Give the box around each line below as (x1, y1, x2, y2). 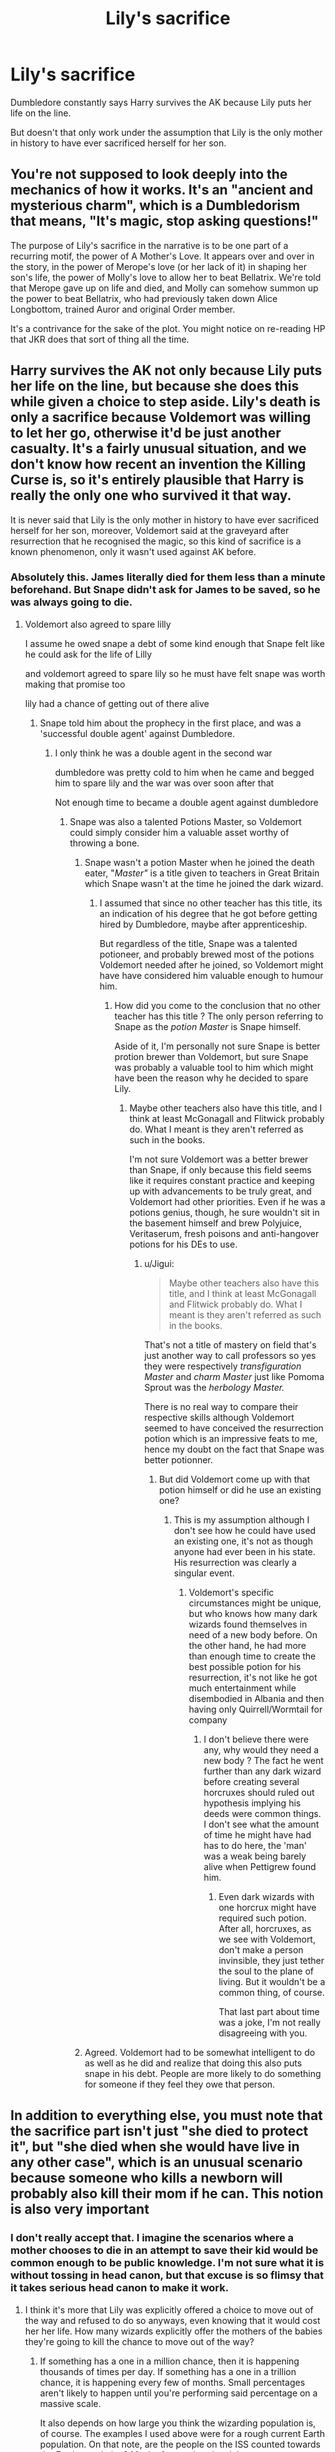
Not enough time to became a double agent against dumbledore (54, 796, 319, 808)
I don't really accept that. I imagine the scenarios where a (10, 2231, 295, 2245)
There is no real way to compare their (144, 1400, 299, 1412)
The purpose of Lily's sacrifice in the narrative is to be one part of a (10, 239, 289, 251)
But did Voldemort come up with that (158, 1473, 311, 1485)
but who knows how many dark (188, 1607, 318, 1619)
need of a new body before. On (188, 1628, 318, 1641)
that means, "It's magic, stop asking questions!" (10, 213, 319, 230)
